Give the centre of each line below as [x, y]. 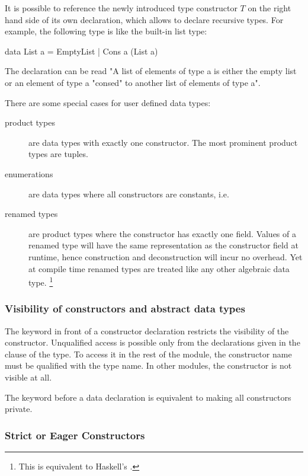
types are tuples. [58, 154]
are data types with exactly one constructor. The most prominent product [163, 142]
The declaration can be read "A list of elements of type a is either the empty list [151, 71]
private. [19, 409]
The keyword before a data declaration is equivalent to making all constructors [148, 397]
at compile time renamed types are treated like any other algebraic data [159, 268]
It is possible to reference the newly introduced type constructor [121, 8]
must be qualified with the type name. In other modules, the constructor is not [148, 365]
